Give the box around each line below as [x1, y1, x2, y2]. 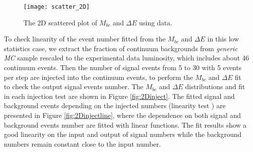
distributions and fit [185, 81, 245, 92]
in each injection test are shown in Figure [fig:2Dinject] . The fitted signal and [4, 91, 235, 101]
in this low [207, 34, 239, 44]
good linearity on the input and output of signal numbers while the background [4, 129, 242, 139]
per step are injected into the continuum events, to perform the [4, 72, 193, 82]
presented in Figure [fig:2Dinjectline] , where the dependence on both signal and [4, 110, 241, 120]
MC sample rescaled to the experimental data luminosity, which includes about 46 [4, 53, 249, 63]
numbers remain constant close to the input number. [4, 138, 161, 149]
